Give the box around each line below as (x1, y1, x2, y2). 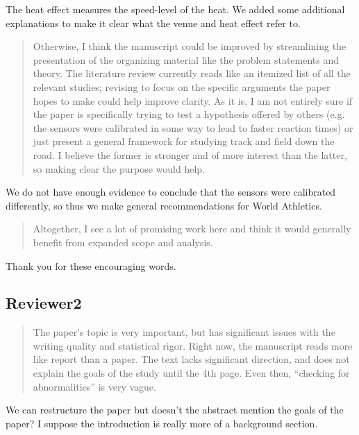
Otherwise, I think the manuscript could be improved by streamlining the (33, 39, 347, 53)
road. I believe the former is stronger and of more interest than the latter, (33, 147, 347, 162)
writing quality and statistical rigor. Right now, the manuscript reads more (33, 338, 353, 352)
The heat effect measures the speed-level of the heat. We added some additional (6, 2, 345, 16)
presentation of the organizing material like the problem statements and (33, 52, 340, 67)
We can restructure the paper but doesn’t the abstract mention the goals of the (6, 402, 344, 417)
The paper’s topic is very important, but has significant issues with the (33, 325, 335, 339)
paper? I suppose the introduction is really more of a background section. (6, 416, 318, 430)
